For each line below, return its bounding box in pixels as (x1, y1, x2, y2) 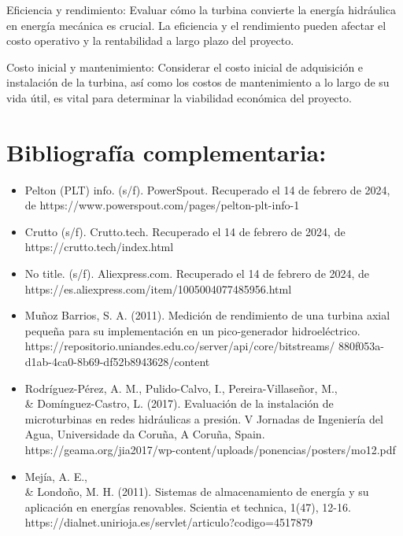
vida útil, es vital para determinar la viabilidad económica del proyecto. (6, 89, 352, 105)
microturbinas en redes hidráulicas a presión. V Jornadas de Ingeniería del (24, 410, 383, 427)
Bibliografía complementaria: (6, 135, 327, 168)
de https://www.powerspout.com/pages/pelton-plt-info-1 (24, 197, 300, 213)
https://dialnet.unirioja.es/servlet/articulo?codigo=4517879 (24, 514, 312, 530)
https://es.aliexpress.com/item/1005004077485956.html (24, 280, 292, 297)
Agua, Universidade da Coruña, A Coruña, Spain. (24, 426, 265, 442)
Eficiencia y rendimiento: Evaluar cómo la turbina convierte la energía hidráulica (6, 2, 396, 17)
